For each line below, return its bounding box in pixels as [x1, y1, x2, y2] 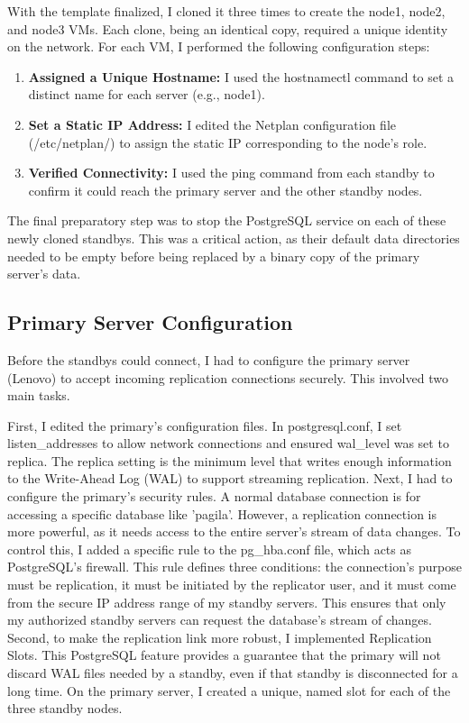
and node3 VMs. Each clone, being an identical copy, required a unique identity [7, 19, 448, 38]
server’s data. [7, 264, 81, 283]
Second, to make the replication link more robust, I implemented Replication [7, 627, 432, 646]
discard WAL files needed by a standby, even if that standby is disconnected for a [7, 664, 458, 682]
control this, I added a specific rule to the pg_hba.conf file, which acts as [7, 539, 411, 558]
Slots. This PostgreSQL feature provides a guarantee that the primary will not [7, 645, 441, 664]
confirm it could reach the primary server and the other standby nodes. [28, 180, 423, 199]
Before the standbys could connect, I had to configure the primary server [7, 350, 410, 369]
